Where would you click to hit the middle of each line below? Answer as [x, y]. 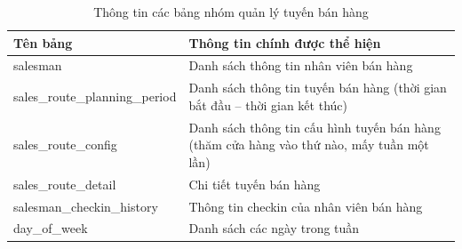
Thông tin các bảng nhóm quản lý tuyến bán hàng [231, 12]
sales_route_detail [65, 184]
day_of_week [51, 228]
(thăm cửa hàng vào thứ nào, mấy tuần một [309, 145]
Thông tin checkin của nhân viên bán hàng [306, 206]
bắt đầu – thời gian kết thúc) [268, 104]
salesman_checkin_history [86, 206]
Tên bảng [43, 42]
